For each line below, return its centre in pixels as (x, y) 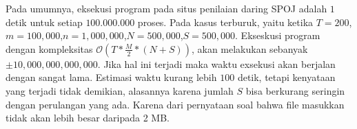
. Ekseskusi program (278, 35)
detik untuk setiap (44, 22)
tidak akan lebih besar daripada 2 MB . (88, 118)
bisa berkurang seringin (295, 90)
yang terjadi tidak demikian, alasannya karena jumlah (120, 90)
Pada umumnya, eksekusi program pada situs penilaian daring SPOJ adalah (166, 8)
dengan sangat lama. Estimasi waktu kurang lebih (111, 77)
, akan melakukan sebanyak (249, 48)
